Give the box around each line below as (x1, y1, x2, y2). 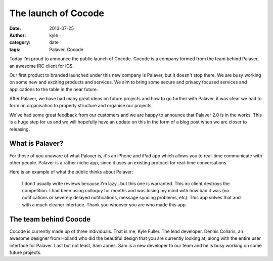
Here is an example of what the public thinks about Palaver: (9, 169, 133, 175)
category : (9, 39, 31, 46)
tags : (9, 46, 21, 53)
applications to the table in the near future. (9, 86, 98, 92)
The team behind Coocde (9, 215, 91, 224)
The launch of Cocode (9, 8, 105, 19)
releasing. (9, 126, 30, 132)
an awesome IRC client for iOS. (9, 63, 74, 69)
